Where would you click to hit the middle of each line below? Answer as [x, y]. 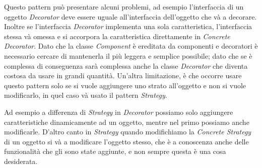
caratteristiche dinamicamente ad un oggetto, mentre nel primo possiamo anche [127, 122]
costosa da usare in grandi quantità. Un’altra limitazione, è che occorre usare [123, 75]
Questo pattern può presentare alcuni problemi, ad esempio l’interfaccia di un [124, 7]
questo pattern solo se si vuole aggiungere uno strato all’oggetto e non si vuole [125, 85]
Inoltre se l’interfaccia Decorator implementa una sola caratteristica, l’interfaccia [128, 26]
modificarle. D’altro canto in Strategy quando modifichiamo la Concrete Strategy [128, 132]
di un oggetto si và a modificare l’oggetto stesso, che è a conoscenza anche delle [126, 141]
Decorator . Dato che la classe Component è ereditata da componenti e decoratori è [131, 46]
